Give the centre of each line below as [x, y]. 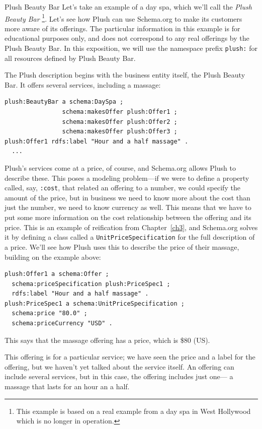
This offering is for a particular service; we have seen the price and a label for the [130, 357]
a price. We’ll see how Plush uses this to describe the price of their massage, [122, 246]
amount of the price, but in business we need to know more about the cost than [127, 197]
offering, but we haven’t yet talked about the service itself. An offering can [119, 366]
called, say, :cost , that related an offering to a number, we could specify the [122, 188]
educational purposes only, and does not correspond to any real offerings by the [127, 38]
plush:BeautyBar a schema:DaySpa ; [64, 102]
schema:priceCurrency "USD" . [62, 324]
